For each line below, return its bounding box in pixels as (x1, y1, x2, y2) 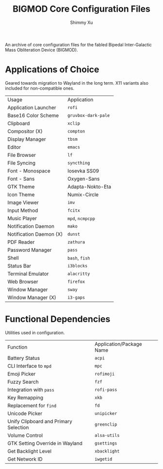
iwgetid (94, 456, 113, 462)
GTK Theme (7, 183, 35, 190)
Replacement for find (7, 402, 57, 409)
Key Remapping (7, 394, 44, 401)
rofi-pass (94, 387, 117, 393)
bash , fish (67, 254, 91, 261)
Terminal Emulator (7, 270, 49, 277)
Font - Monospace (7, 167, 51, 174)
